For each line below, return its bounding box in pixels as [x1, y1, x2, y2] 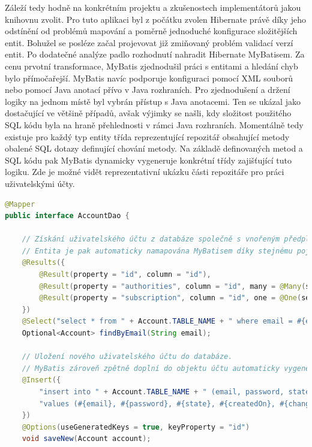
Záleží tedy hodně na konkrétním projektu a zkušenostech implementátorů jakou [5, 1, 301, 13]
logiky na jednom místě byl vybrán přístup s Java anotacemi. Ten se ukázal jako [5, 95, 301, 107]
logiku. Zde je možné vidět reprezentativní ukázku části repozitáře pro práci [5, 165, 284, 178]
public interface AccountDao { [5, 212, 130, 221]
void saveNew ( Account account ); [22, 434, 151, 443]
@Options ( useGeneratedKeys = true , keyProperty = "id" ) [22, 422, 250, 431]
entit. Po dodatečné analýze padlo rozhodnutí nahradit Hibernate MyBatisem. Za [5, 48, 305, 61]
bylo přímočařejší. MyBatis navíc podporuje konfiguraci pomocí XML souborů [5, 71, 293, 84]
